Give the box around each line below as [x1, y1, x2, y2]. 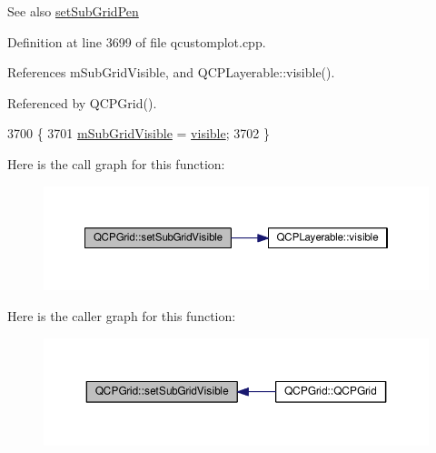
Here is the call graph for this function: [7, 154, 225, 173]
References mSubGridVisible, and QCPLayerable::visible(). [7, 63, 335, 82]
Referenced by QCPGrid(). [7, 93, 157, 112]
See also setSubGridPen [7, 2, 139, 20]
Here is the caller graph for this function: [7, 307, 236, 326]
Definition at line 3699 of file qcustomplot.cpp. [7, 32, 266, 51]
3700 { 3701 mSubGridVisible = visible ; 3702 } [7, 124, 270, 143]
